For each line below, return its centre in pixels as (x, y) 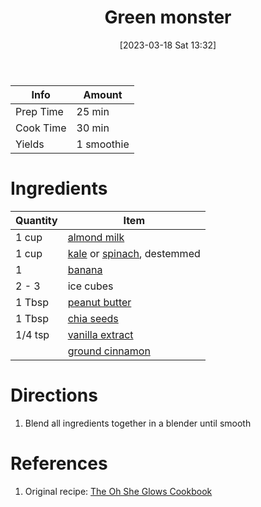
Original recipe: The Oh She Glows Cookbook (118, 491)
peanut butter (99, 302)
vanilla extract (100, 334)
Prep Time (39, 111)
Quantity (36, 220)
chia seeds (93, 318)
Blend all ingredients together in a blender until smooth (138, 423)
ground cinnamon (109, 351)
